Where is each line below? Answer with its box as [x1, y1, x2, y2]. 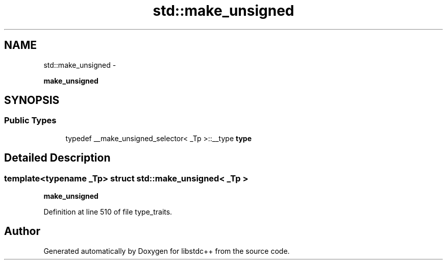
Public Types [4, 115, 57, 126]
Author [4, 225, 40, 238]
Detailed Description [4, 151, 111, 165]
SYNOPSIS [4, 94, 60, 107]
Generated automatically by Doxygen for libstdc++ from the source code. [43, 246, 290, 255]
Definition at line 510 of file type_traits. [43, 207, 172, 217]
